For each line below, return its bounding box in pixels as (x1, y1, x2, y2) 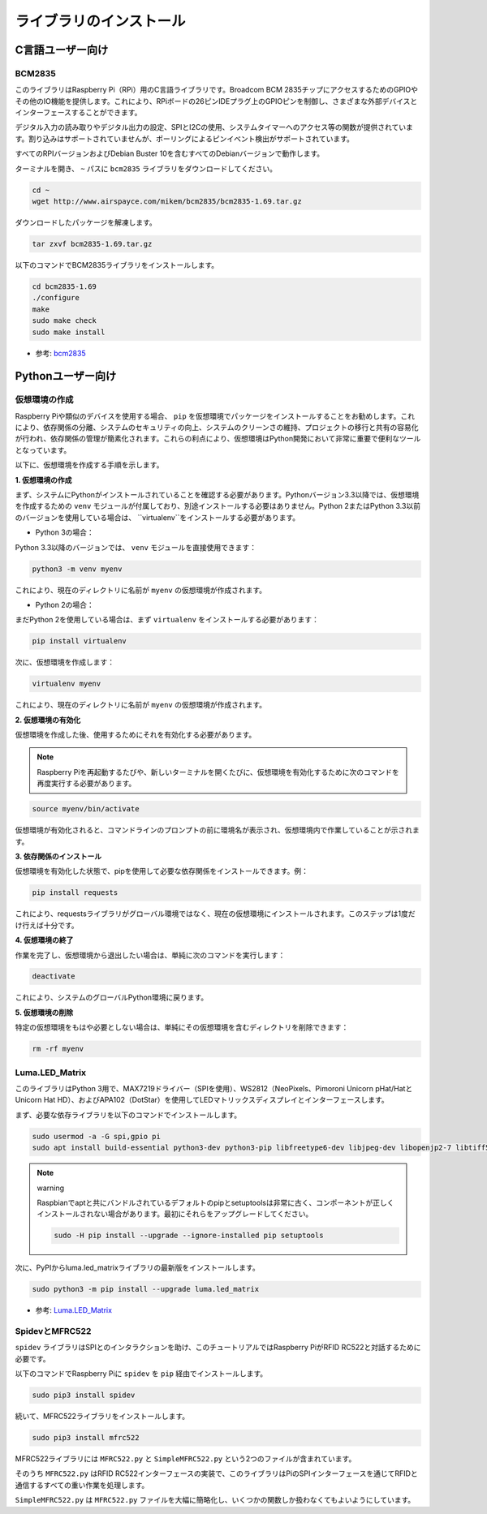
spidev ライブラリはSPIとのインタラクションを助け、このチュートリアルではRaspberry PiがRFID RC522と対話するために (15, 1343, 421, 1353)
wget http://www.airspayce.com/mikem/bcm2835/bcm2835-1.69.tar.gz (32, 197, 302, 206)
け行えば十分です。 (15, 920, 79, 930)
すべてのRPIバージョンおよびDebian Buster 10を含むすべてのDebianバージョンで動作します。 (15, 148, 325, 158)
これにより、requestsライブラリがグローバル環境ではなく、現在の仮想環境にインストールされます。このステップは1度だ (15, 909, 416, 918)
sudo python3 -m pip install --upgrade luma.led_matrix (32, 1284, 260, 1294)
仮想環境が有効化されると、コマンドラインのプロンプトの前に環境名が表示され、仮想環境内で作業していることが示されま (15, 825, 420, 835)
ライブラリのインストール (15, 12, 186, 30)
